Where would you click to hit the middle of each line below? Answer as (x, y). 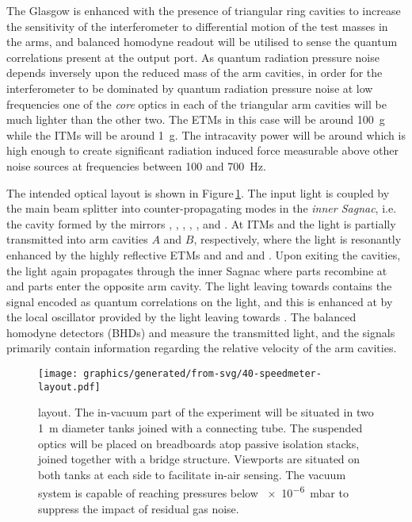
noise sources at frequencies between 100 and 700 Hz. (136, 165)
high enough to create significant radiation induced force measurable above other (203, 150)
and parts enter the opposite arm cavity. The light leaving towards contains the (199, 286)
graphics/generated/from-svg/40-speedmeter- (202, 374)
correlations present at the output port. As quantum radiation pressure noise (193, 57)
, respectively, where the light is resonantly (298, 239)
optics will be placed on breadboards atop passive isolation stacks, (199, 443)
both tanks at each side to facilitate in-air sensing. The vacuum (192, 474)
